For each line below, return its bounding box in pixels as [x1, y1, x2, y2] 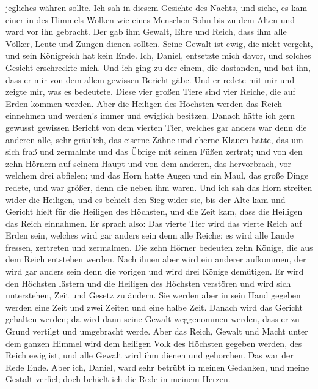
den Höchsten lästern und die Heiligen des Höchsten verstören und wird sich [5, 276, 291, 289]
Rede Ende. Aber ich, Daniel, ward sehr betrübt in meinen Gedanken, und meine [5, 360, 309, 373]
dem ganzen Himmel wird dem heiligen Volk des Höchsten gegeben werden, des [5, 336, 302, 349]
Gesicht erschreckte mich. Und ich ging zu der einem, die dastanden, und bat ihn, [5, 61, 311, 73]
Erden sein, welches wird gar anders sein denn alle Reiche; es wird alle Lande [5, 229, 294, 242]
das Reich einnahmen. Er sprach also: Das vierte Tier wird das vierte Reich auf [5, 217, 302, 229]
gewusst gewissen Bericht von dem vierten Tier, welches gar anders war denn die [5, 120, 307, 133]
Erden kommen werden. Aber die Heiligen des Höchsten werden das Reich [5, 97, 283, 109]
